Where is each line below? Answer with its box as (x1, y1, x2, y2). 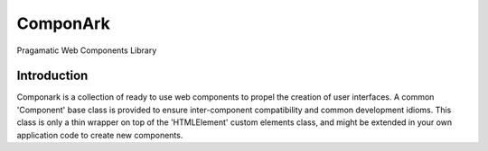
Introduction (16, 68, 89, 84)
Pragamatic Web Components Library (16, 45, 157, 56)
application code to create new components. (16, 129, 183, 140)
